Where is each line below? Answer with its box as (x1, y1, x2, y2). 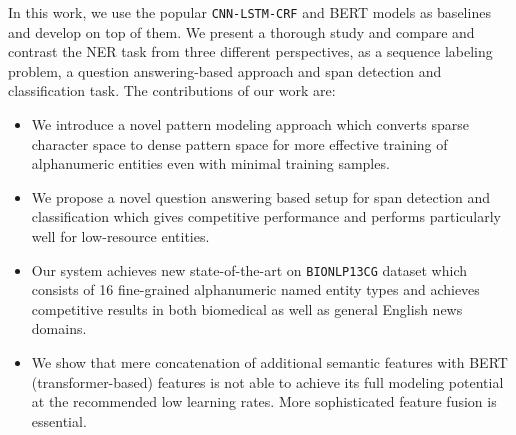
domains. (31, 318, 87, 339)
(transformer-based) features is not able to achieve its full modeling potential (31, 371, 504, 392)
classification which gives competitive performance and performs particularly (31, 206, 501, 227)
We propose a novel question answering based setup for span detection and (31, 186, 491, 207)
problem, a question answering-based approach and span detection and (8, 60, 442, 81)
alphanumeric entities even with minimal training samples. (31, 153, 390, 174)
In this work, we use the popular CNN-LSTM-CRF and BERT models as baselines (8, 2, 491, 22)
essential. (31, 410, 87, 431)
